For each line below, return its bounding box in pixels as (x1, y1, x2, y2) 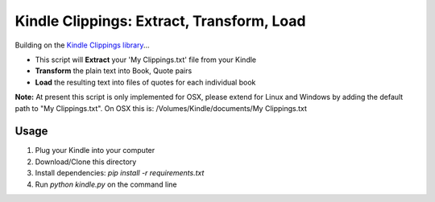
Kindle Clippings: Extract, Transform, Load (14, 12, 306, 30)
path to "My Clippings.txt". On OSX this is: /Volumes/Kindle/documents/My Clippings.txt (14, 103, 308, 113)
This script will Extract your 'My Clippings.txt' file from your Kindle (35, 55, 257, 64)
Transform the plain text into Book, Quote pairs (35, 66, 193, 76)
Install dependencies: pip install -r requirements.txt (35, 168, 205, 178)
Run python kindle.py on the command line (35, 179, 177, 189)
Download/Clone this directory (35, 157, 137, 167)
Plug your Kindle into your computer (35, 146, 155, 155)
